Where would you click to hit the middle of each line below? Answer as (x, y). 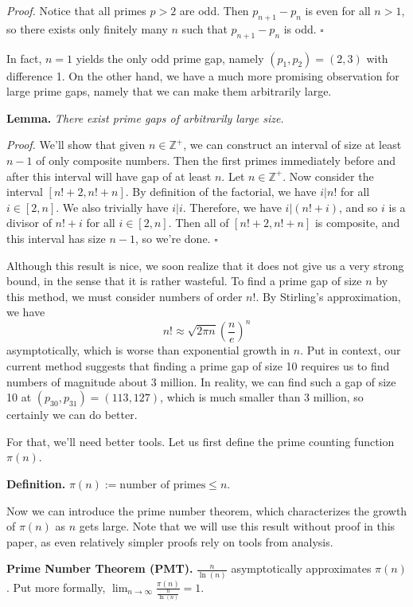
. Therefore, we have (232, 207)
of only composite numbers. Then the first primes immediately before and (216, 160)
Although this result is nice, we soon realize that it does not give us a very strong (205, 265)
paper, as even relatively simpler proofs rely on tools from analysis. (170, 541)
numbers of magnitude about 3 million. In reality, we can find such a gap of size (201, 381)
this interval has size (56, 238)
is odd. (300, 28)
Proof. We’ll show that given (76, 145)
